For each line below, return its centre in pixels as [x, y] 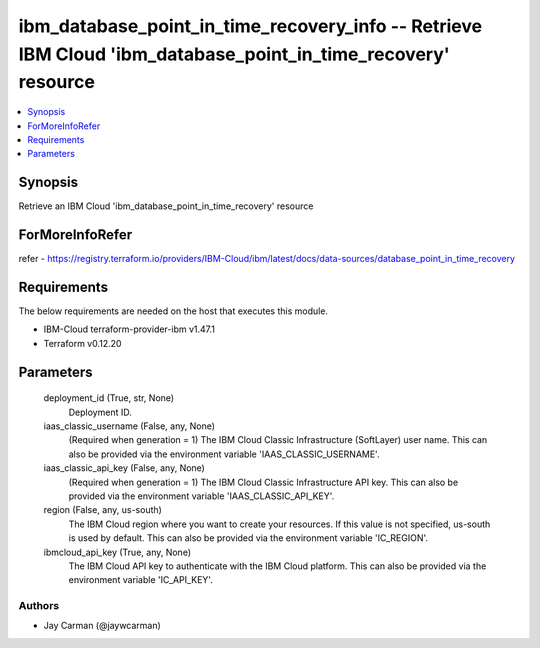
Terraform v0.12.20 [82, 343]
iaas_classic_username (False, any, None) [129, 426]
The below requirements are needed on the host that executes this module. [173, 311]
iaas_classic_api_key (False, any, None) [124, 468]
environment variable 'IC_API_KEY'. [141, 580]
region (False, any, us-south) [102, 510]
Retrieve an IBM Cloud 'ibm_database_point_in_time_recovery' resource [166, 206]
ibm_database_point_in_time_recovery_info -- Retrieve [250, 26]
